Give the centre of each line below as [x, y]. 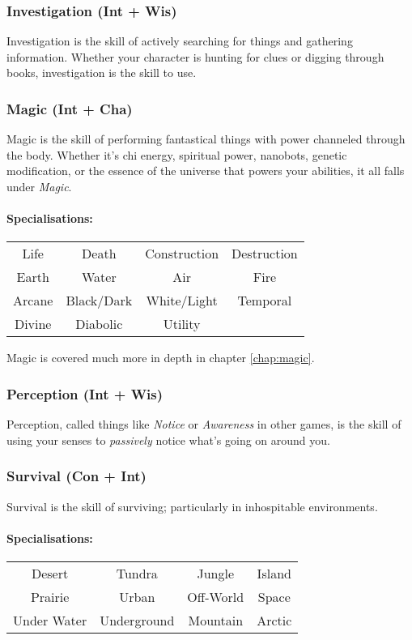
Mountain [216, 620]
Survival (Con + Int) [76, 476]
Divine [33, 324]
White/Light [182, 301]
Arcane [33, 301]
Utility [182, 324]
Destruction [265, 254]
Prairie [50, 597]
